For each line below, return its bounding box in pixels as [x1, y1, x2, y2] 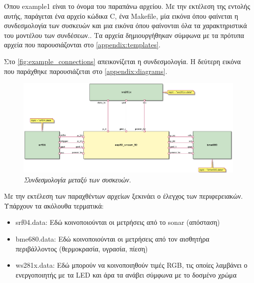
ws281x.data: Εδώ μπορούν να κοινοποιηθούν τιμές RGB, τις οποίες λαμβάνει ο [15, 260, 248, 270]
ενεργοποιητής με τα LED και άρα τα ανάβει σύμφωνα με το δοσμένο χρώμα [15, 269, 237, 280]
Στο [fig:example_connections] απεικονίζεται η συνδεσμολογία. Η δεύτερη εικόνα [4, 56, 241, 66]
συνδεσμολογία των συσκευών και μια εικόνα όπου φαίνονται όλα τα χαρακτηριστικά [4, 20, 247, 31]
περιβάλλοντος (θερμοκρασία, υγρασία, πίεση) [15, 243, 148, 253]
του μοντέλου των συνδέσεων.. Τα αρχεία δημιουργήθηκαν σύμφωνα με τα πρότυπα [4, 30, 244, 40]
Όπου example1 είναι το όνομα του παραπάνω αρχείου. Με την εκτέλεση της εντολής [4, 1, 250, 11]
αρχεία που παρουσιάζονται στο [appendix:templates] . [4, 39, 161, 50]
